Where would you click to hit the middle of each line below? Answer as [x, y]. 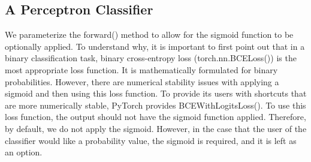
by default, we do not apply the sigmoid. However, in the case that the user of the [156, 128]
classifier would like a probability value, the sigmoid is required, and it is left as [151, 140]
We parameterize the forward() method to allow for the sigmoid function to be [149, 34]
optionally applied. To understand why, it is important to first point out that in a [155, 46]
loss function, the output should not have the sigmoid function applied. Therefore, [155, 117]
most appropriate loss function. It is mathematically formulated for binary [141, 69]
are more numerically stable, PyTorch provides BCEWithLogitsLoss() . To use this [155, 105]
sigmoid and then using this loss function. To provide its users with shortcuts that [156, 93]
